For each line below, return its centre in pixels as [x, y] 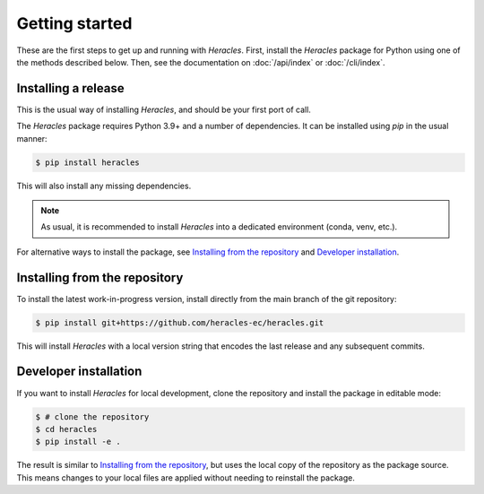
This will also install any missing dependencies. [104, 186]
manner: [32, 138]
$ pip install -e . [78, 442]
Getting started [74, 23]
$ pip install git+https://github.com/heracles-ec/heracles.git [180, 322]
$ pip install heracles [88, 162]
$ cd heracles [66, 429]
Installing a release [70, 88]
